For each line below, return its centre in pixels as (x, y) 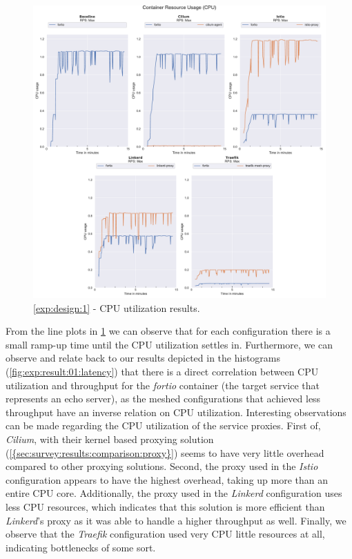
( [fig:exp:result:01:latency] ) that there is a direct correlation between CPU (162, 371)
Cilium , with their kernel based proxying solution (110, 439)
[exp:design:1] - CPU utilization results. (117, 307)
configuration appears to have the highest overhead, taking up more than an (167, 479)
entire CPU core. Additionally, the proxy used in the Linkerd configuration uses (174, 493)
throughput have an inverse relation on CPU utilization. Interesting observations (176, 412)
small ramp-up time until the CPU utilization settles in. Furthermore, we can (169, 344)
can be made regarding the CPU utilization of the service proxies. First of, (163, 425)
